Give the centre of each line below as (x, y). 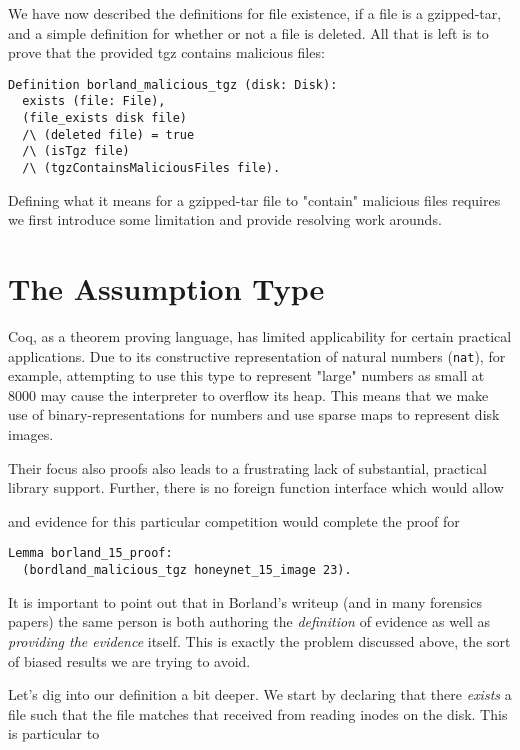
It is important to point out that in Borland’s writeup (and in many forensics (245, 601)
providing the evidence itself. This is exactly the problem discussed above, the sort (259, 640)
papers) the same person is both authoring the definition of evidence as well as (249, 621)
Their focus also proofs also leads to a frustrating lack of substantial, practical (247, 467)
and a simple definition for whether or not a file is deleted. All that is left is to (248, 32)
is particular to (54, 733)
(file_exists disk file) (104, 118)
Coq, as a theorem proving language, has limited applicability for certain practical (260, 336)
